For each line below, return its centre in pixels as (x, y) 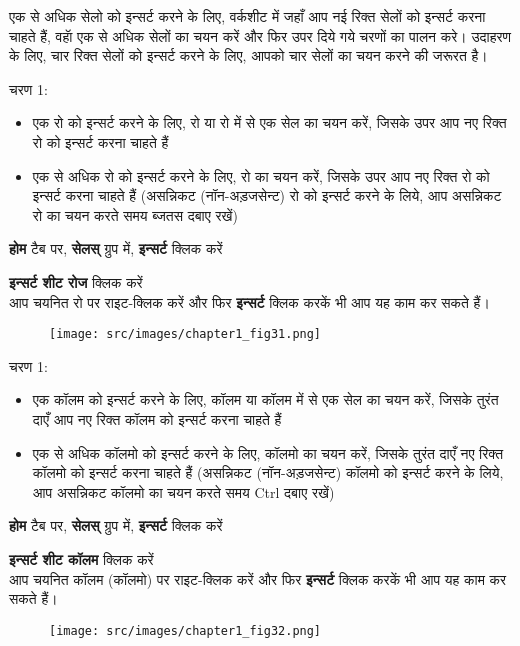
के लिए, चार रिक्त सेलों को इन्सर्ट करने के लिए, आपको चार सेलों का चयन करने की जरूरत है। (248, 55)
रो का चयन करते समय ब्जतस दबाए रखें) (135, 214)
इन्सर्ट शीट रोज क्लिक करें (76, 281)
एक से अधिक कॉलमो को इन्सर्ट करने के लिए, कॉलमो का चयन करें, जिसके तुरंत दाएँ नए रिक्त (268, 452)
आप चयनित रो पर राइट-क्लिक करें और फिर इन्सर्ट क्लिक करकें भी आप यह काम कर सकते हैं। (249, 301)
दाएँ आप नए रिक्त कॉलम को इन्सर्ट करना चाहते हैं (157, 418)
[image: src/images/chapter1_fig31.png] (185, 334)
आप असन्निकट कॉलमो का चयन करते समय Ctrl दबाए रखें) (183, 491)
